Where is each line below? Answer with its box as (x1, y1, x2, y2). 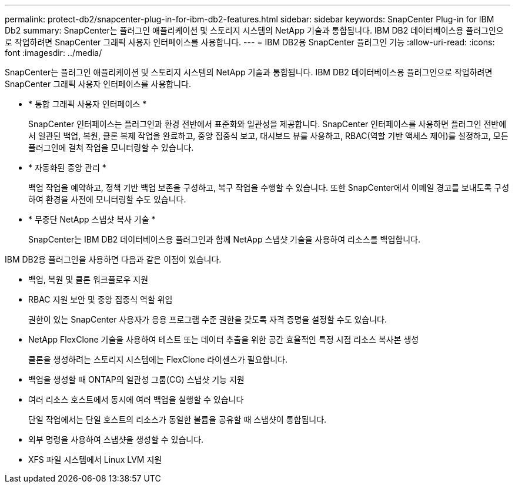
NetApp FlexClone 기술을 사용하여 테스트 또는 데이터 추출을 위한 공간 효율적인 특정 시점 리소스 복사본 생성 (28, 334, 419, 344)
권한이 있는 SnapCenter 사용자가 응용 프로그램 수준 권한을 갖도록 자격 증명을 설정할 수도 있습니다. (28, 314, 387, 324)
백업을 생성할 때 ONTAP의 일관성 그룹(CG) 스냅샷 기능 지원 (28, 374, 245, 384)
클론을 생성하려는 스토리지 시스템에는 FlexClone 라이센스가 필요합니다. (28, 354, 288, 364)
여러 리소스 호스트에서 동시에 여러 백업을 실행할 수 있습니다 (28, 394, 244, 404)
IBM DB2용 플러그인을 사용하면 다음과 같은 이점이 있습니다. (5, 254, 222, 264)
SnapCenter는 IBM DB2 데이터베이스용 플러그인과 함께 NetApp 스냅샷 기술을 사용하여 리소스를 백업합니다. (28, 234, 420, 244)
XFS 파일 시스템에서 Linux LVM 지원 (28, 454, 162, 464)
